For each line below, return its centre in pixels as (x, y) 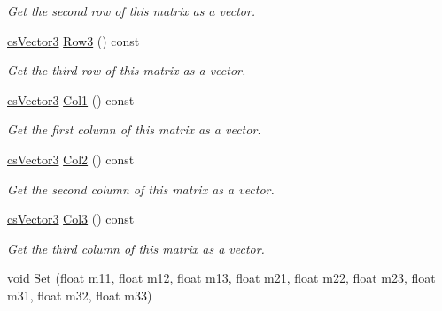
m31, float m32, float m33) (80, 295)
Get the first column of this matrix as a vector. (134, 129)
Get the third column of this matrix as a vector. (136, 248)
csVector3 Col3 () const (71, 219)
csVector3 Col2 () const (71, 159)
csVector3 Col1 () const (71, 99)
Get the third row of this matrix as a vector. (127, 70)
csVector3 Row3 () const (74, 40)
